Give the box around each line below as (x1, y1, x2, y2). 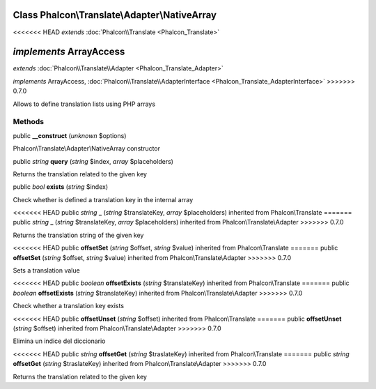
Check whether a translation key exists (13, 302, 125, 310)
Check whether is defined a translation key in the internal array (13, 195, 194, 204)
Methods (13, 117, 45, 127)
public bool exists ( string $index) (13, 183, 109, 191)
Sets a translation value (13, 266, 80, 275)
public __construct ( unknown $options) (13, 131, 127, 139)
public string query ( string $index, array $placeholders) (13, 157, 174, 165)
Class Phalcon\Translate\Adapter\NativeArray (13, 9, 217, 21)
